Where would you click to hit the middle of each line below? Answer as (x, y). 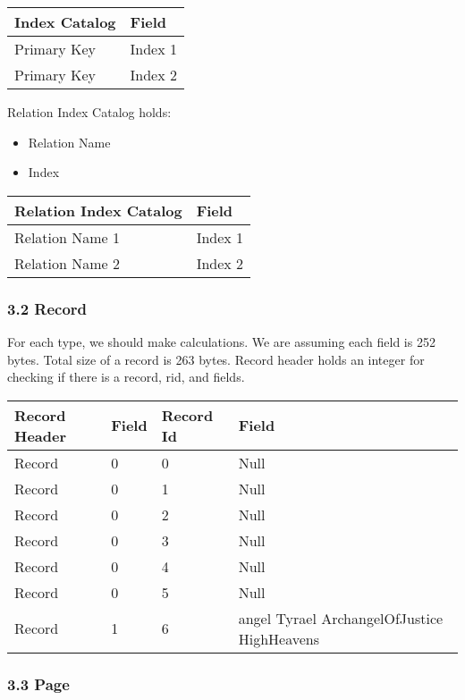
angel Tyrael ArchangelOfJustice (341, 618)
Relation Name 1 (67, 237)
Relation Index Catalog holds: (89, 112)
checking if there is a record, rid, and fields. (126, 377)
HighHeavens (279, 638)
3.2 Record (47, 308)
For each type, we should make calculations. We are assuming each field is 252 (221, 342)
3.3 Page (38, 683)
